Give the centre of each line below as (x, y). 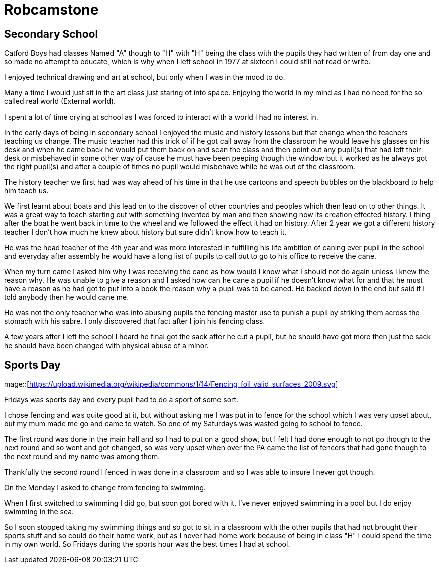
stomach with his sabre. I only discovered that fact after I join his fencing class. (135, 321)
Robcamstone (51, 10)
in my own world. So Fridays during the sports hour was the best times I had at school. (147, 544)
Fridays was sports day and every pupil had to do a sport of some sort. (121, 400)
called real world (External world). (60, 101)
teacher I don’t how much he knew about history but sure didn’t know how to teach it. (145, 232)
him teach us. (26, 191)
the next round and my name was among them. (82, 457)
